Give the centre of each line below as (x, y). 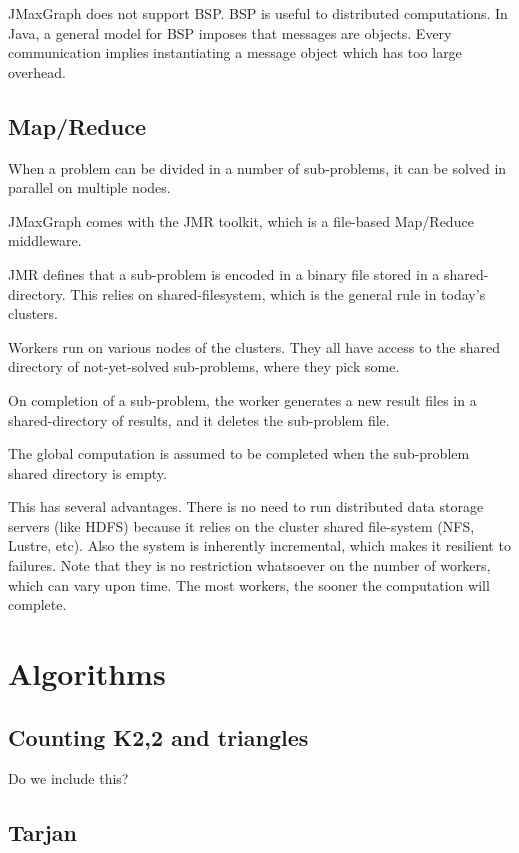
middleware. (45, 240)
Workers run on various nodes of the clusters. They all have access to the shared (254, 346)
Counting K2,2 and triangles (158, 736)
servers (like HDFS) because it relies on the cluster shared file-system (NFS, (241, 525)
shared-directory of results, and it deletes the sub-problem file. (199, 419)
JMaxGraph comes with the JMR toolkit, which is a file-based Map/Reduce (241, 220)
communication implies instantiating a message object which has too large (235, 52)
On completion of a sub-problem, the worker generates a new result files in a (242, 399)
